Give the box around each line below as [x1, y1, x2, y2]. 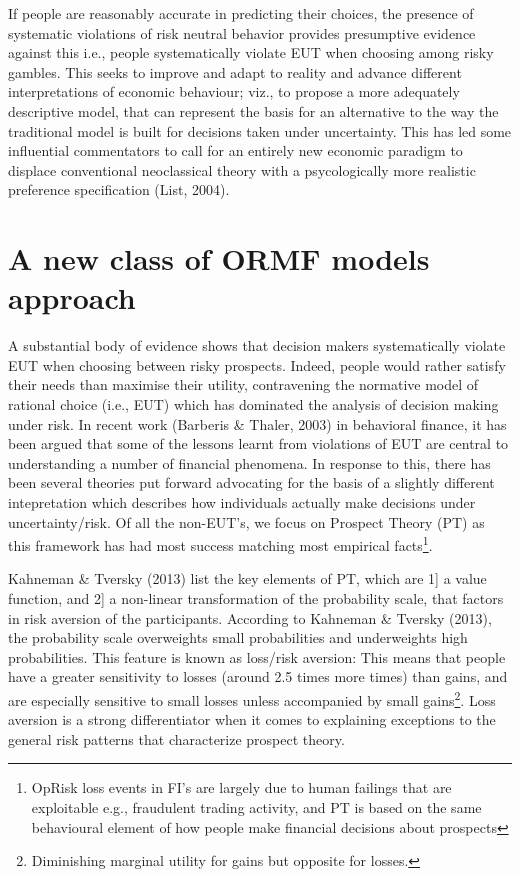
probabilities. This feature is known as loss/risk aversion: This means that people [8, 646, 506, 667]
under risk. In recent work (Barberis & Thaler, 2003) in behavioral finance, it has [8, 413, 507, 434]
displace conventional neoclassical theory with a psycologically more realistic [8, 159, 476, 180]
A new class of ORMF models [8, 238, 430, 279]
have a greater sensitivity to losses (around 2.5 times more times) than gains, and [8, 666, 508, 687]
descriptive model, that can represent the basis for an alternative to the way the [8, 100, 499, 121]
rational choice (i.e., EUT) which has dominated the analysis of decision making [8, 394, 499, 415]
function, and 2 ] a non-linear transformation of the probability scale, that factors [8, 588, 504, 609]
